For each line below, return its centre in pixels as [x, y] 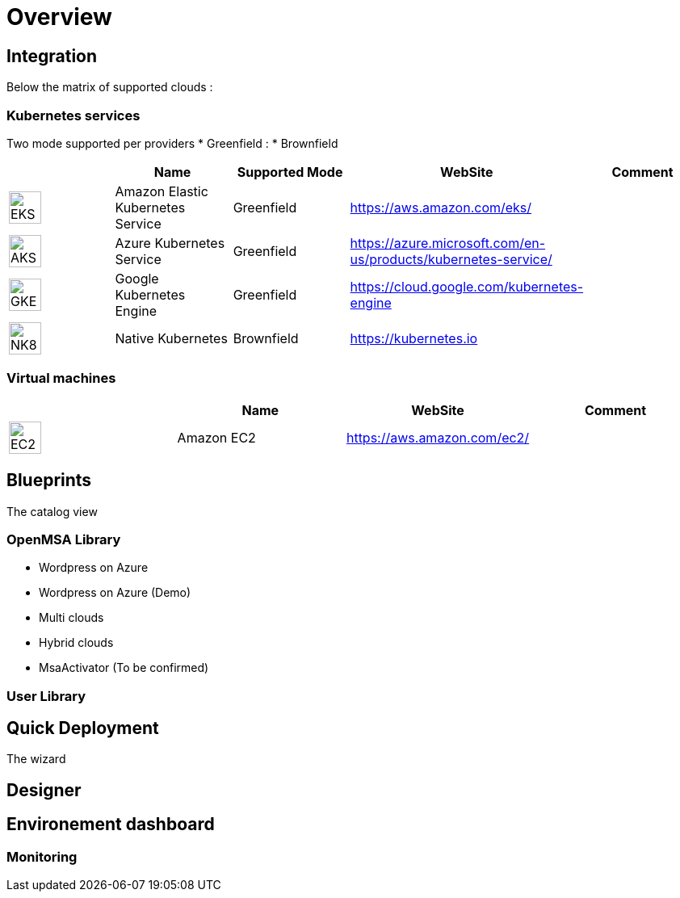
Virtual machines [61, 378]
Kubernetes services [73, 115]
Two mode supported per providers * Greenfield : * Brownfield [172, 143]
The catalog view [52, 511]
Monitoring [42, 856]
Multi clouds [71, 618]
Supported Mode [290, 172]
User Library [46, 696]
